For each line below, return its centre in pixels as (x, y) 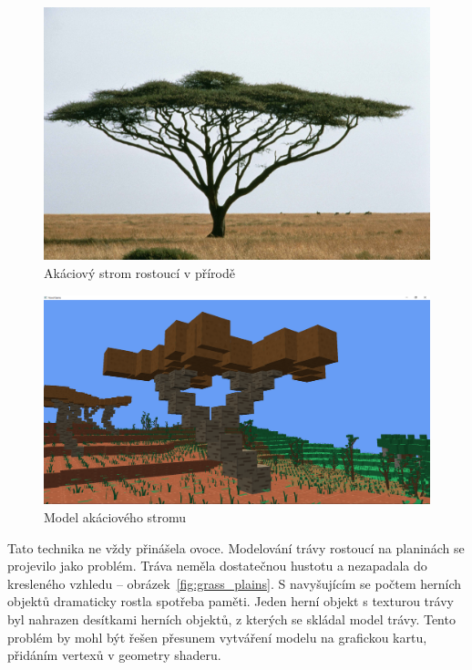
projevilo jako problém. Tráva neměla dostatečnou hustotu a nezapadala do (217, 566)
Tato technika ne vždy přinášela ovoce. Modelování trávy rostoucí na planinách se (236, 547)
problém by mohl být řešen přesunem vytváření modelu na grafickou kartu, (217, 637)
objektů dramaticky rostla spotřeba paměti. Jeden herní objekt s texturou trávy (231, 601)
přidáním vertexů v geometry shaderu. (114, 655)
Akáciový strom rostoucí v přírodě (139, 273)
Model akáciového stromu (115, 517)
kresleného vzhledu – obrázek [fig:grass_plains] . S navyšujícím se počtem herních (235, 583)
